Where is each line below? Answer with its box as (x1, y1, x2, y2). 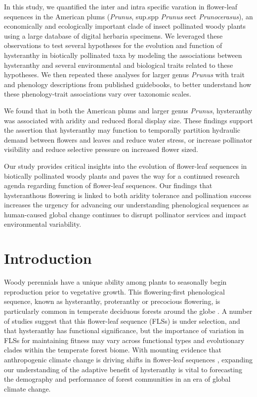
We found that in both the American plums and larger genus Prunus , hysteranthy (4, 105, 253, 115)
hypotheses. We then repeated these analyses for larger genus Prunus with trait (4, 69, 245, 80)
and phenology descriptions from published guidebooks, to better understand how (4, 79, 252, 89)
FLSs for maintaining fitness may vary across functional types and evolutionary (4, 335, 245, 345)
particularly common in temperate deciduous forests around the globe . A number (4, 305, 253, 316)
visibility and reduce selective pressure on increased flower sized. (4, 144, 199, 154)
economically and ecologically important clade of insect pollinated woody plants (4, 21, 246, 31)
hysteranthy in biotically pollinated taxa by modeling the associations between (4, 50, 242, 60)
